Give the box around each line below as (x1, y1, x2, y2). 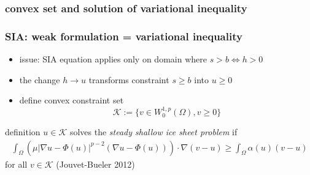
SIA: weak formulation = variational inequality (5, 28, 242, 43)
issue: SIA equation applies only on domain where (19, 53, 207, 65)
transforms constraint (88, 73, 169, 86)
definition (5, 125, 41, 138)
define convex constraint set (19, 94, 124, 106)
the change (19, 73, 60, 86)
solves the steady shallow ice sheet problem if (69, 125, 238, 138)
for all (5, 157, 28, 170)
